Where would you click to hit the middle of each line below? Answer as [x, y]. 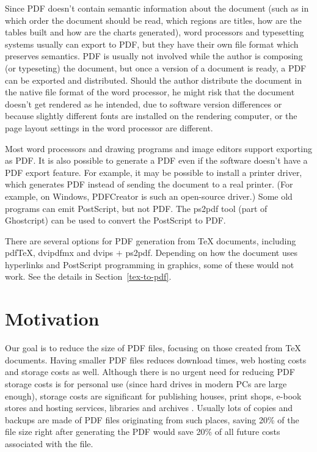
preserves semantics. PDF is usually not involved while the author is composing [154, 56]
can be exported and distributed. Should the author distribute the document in [154, 80]
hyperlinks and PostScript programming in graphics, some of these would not [150, 264]
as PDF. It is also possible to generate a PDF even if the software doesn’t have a [156, 160]
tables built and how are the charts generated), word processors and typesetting [155, 32]
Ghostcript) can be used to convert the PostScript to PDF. [115, 220]
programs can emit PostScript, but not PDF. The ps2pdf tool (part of [136, 208]
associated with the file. [49, 443]
